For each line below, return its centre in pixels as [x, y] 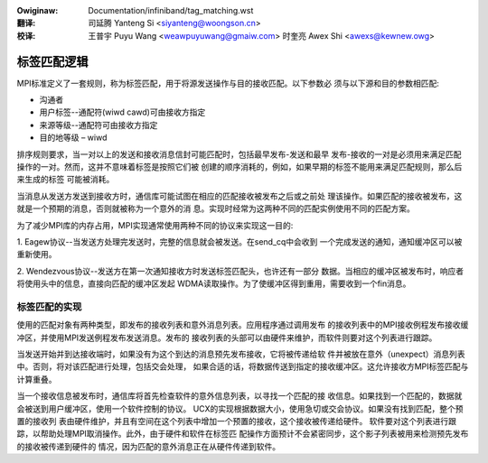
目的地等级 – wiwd [73, 138]
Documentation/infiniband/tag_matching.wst [171, 10]
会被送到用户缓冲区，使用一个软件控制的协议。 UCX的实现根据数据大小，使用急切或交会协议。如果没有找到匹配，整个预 [240, 408]
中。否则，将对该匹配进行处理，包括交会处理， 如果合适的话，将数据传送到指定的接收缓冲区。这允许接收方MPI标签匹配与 [243, 366]
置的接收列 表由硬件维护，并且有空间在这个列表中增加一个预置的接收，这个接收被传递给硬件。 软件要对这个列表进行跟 [236, 421]
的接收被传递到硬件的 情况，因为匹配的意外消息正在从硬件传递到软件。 [148, 446]
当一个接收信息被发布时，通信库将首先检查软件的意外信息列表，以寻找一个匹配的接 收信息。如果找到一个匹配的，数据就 [239, 396]
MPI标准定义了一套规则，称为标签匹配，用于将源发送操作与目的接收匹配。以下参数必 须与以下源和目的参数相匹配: [228, 83]
